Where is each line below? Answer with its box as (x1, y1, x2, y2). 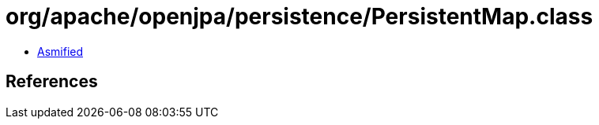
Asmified (37, 44, 84, 58)
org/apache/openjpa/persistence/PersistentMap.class (6, 3, 593, 30)
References (6, 72, 98, 92)
